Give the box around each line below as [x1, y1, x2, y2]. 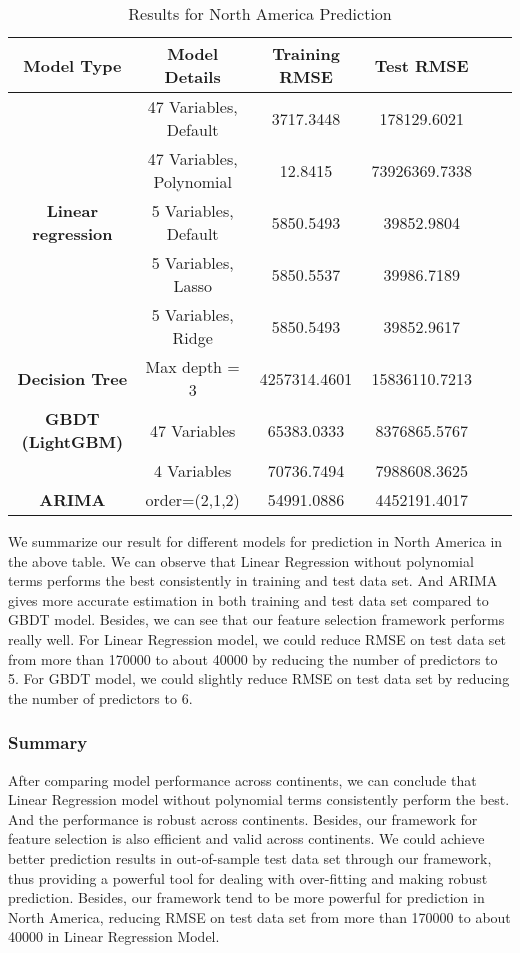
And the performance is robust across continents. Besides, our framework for [8, 808, 478, 829]
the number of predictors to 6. [8, 687, 193, 708]
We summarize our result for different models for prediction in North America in [8, 531, 503, 551]
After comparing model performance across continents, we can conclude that [8, 769, 477, 790]
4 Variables [153, 459, 232, 482]
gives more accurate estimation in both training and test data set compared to [8, 589, 489, 610]
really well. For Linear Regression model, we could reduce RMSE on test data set [8, 628, 507, 649]
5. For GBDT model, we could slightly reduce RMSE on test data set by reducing [8, 668, 510, 689]
